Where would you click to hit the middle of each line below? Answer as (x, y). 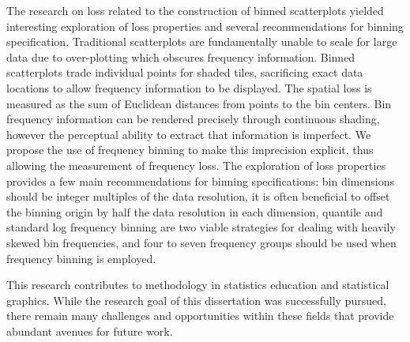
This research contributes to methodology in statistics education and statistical (198, 285)
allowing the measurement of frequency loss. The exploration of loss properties (196, 165)
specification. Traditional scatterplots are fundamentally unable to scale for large (202, 41)
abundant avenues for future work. (90, 331)
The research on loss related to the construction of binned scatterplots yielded (195, 10)
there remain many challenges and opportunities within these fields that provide (200, 316)
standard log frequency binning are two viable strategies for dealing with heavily (201, 227)
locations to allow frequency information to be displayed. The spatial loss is (189, 87)
